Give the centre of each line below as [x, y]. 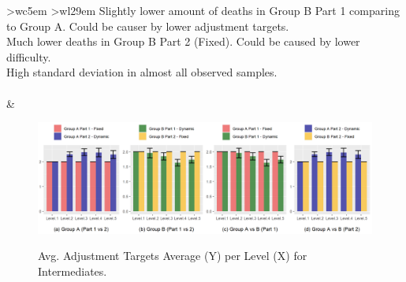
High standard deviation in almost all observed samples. [142, 72]
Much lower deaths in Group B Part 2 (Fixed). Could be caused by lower [183, 41]
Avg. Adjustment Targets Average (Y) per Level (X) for [173, 256]
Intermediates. [73, 271]
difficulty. [29, 56]
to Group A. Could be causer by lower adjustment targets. [148, 26]
